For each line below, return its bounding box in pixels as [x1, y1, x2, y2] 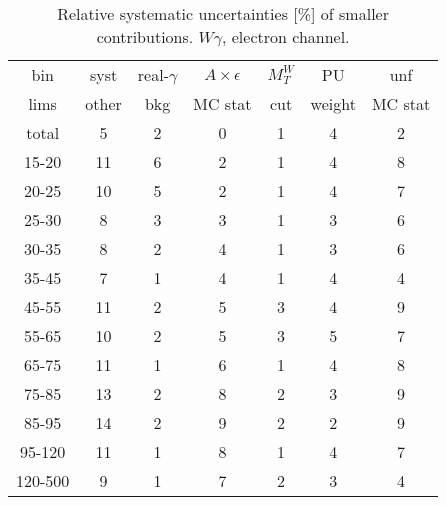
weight [310, 92, 356, 115]
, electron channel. [221, 25, 350, 48]
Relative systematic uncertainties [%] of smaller [57, 2, 389, 25]
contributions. [96, 25, 194, 48]
